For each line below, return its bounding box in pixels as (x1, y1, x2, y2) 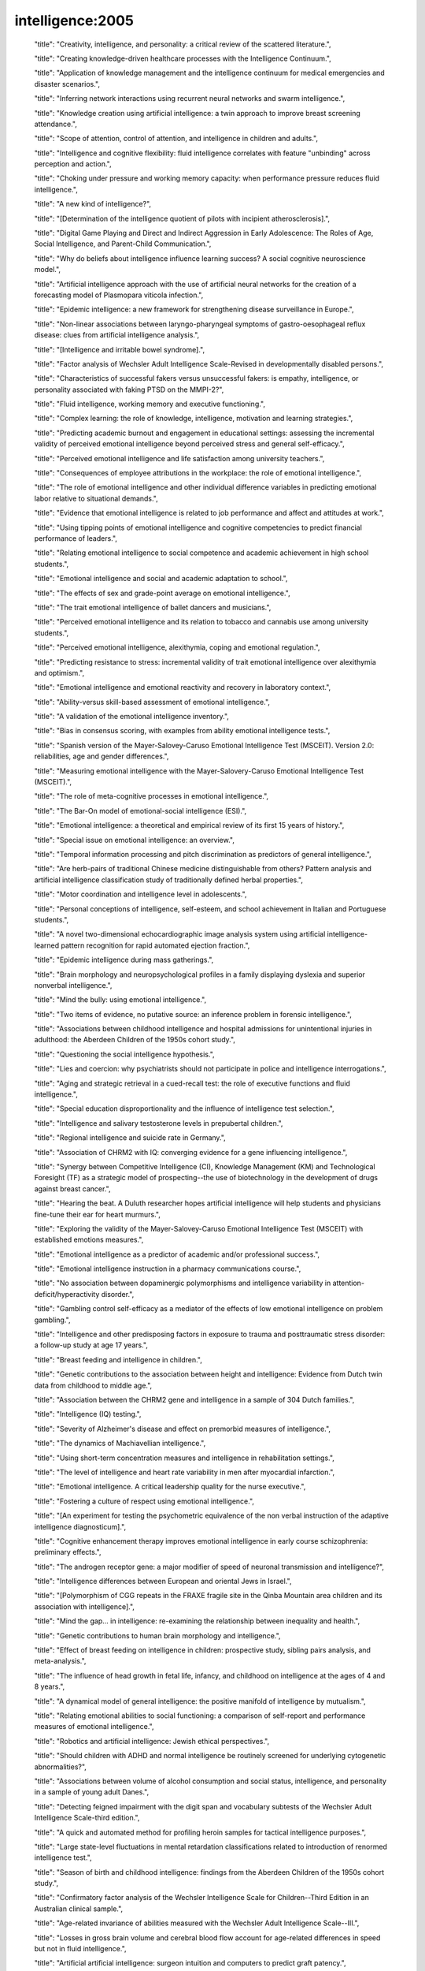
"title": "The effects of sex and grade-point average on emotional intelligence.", (34, 588, 290, 598)
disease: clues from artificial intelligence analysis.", (34, 330, 200, 340)
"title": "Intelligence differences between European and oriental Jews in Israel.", (34, 1577, 292, 1586)
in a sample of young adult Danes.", (34, 1787, 150, 1797)
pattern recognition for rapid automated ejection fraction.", (60, 941, 250, 950)
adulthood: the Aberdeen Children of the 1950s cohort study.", (34, 1035, 236, 1045)
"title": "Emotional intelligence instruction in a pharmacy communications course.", (34, 1264, 301, 1273)
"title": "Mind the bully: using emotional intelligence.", (34, 995, 207, 1004)
